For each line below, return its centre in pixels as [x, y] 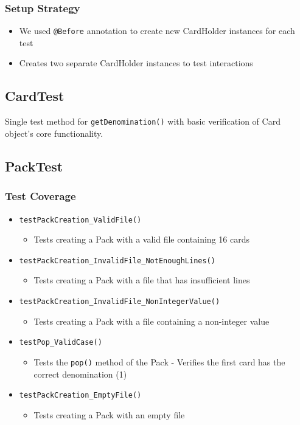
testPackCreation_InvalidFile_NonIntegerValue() [120, 302]
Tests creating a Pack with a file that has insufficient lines [142, 280]
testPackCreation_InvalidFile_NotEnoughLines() [117, 261]
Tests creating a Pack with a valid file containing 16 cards [141, 239]
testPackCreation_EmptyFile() [80, 396]
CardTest [35, 96]
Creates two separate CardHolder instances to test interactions [136, 63]
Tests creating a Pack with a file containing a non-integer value [152, 321]
